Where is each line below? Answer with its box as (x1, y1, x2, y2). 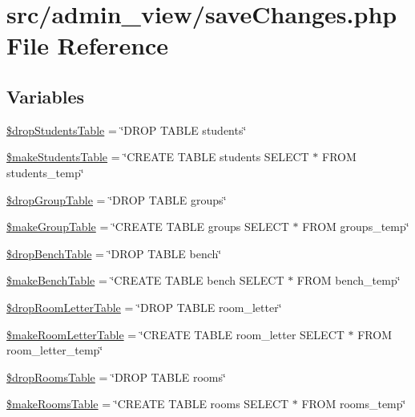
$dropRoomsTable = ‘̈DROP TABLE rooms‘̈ (6, 368, 226, 385)
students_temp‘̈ (6, 164, 84, 180)
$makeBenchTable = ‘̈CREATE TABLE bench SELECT (6, 272, 284, 289)
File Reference (6, 29, 169, 62)
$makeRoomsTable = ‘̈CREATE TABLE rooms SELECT (6, 395, 289, 412)
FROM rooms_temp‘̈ (301, 395, 406, 412)
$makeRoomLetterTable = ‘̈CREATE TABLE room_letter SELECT (6, 326, 344, 342)
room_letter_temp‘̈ (6, 342, 103, 358)
